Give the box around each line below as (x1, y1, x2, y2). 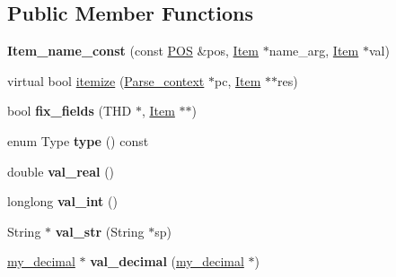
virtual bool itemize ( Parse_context (7, 71, 205, 90)
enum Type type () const (7, 131, 149, 150)
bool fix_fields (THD (7, 101, 132, 120)
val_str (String (55, 221, 145, 240)
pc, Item (215, 71, 261, 90)
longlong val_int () (7, 192, 118, 211)
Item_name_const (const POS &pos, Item (7, 41, 259, 60)
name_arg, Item (268, 41, 359, 60)
